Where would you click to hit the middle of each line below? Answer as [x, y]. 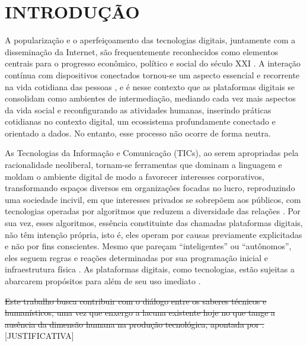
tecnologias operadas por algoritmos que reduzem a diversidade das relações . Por [153, 211]
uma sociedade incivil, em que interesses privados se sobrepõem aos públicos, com [153, 199]
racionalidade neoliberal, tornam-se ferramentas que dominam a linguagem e [143, 165]
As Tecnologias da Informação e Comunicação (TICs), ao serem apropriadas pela [152, 153]
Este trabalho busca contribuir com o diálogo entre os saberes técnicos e [136, 301]
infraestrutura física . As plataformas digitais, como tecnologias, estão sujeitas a [150, 269]
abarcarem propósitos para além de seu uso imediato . [103, 281]
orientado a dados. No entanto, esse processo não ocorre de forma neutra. [138, 133]
